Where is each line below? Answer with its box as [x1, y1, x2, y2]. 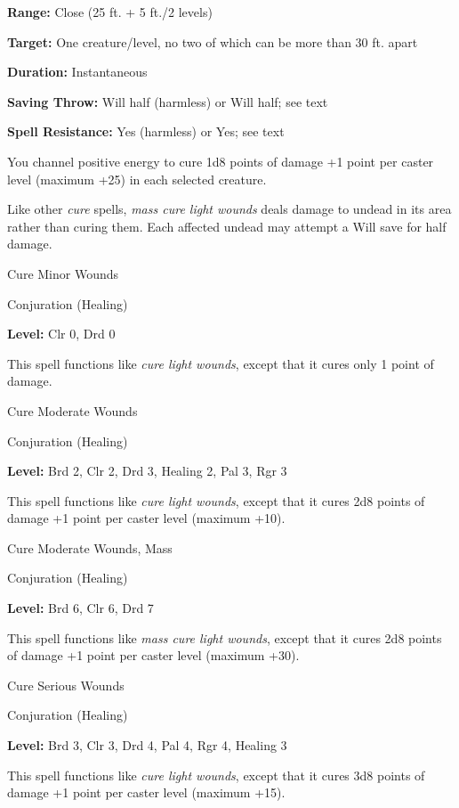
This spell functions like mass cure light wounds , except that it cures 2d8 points [7, 628, 442, 647]
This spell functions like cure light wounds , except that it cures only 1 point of [7, 354, 434, 372]
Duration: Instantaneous [7, 62, 148, 81]
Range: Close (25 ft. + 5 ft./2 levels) [7, 3, 213, 20]
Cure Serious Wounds [7, 675, 125, 694]
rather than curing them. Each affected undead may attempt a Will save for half [7, 216, 447, 235]
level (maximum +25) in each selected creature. [7, 169, 267, 188]
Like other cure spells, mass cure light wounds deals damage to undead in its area [7, 200, 452, 218]
